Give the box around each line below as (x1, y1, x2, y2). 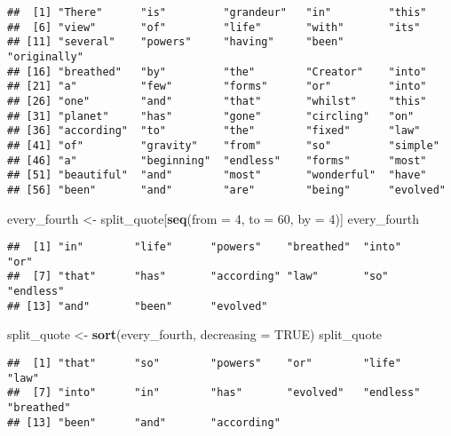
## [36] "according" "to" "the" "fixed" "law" (7, 124, 421, 138)
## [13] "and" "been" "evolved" (7, 299, 268, 313)
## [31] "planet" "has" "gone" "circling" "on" (7, 109, 415, 123)
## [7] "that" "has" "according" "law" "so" (7, 270, 389, 283)
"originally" (7, 50, 83, 63)
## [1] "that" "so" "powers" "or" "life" (7, 357, 401, 369)
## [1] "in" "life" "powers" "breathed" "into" (7, 241, 401, 254)
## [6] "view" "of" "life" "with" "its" (7, 20, 421, 34)
